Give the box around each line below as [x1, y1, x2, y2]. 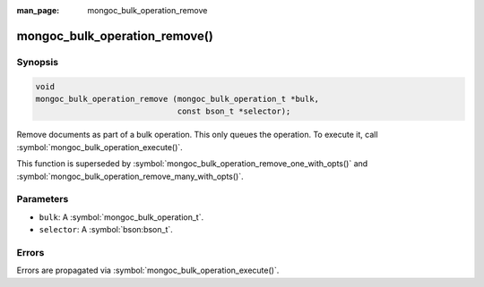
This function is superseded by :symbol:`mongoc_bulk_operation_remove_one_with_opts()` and [16, 158, 368, 169]
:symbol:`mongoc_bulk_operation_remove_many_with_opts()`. [16, 171, 244, 181]
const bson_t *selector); [177, 106, 291, 116]
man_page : [16, 5, 60, 15]
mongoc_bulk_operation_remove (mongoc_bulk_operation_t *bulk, [35, 94, 320, 104]
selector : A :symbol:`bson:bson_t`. [39, 224, 174, 235]
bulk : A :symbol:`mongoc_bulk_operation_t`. [39, 211, 204, 223]
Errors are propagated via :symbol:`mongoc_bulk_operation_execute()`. [16, 265, 280, 276]
